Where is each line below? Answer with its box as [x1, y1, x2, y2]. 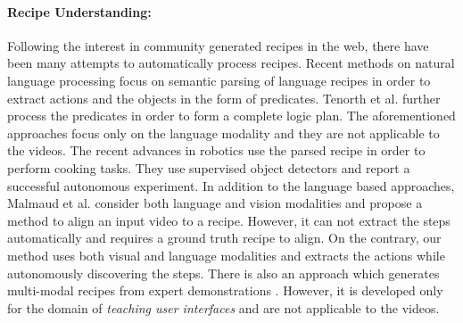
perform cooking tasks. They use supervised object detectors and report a [7, 158, 410, 177]
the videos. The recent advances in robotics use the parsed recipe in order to [7, 141, 426, 160]
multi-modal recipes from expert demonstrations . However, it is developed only [7, 281, 443, 300]
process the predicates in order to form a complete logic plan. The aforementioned [7, 106, 456, 125]
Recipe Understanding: [7, 2, 152, 21]
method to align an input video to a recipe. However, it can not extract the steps [7, 211, 451, 229]
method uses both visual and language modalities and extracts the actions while [7, 245, 445, 264]
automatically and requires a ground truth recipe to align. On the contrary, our [7, 228, 442, 247]
